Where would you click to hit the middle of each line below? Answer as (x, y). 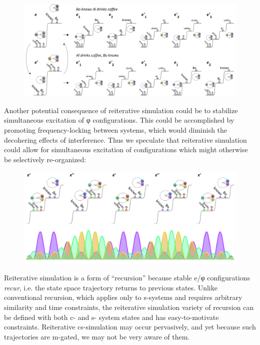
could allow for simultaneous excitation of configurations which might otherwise (126, 149)
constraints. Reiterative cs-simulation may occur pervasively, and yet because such (130, 327)
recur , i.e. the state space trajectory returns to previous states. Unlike (111, 287)
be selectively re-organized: (45, 159)
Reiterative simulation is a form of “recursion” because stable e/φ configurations (127, 278)
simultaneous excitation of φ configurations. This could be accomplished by (119, 120)
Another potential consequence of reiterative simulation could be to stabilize (121, 110)
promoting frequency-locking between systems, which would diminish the (116, 130)
